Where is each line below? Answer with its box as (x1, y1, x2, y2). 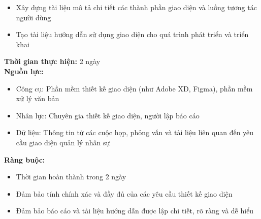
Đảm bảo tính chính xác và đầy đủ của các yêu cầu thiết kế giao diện (16, 188, 233, 199)
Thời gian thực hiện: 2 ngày (4, 56, 101, 67)
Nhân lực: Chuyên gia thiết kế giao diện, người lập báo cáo (16, 110, 200, 120)
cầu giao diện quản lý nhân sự (16, 137, 110, 147)
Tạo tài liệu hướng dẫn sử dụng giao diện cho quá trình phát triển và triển (16, 29, 249, 40)
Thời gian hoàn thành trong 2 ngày (16, 171, 126, 182)
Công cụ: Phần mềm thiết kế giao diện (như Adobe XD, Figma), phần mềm (16, 83, 253, 93)
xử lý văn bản (16, 93, 59, 104)
